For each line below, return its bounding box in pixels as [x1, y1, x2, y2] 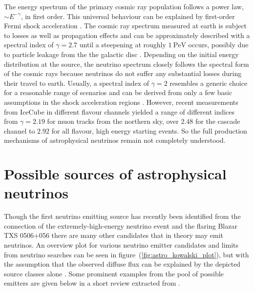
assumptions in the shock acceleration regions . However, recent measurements [4, 97, 238, 107]
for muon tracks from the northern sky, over [47, 116, 179, 126]
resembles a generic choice [169, 78, 248, 88]
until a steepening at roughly [79, 39, 166, 50]
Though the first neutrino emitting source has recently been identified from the [4, 211, 241, 221]
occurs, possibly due [188, 39, 249, 50]
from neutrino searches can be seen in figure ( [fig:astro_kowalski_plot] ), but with [4, 249, 249, 259]
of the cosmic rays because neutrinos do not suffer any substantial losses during [4, 68, 242, 78]
